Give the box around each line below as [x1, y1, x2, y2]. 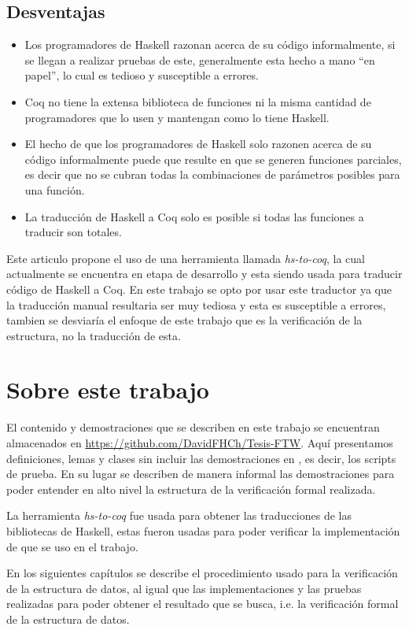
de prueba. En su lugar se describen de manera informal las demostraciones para [6, 465, 395, 482]
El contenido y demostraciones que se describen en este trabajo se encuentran [6, 419, 380, 435]
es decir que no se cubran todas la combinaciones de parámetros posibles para [24, 166, 400, 183]
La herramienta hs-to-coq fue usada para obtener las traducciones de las [6, 507, 352, 524]
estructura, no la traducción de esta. [6, 327, 181, 343]
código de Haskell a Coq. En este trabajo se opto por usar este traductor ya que [6, 280, 392, 297]
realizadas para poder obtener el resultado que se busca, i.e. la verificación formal [6, 595, 399, 612]
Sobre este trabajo [6, 373, 209, 406]
